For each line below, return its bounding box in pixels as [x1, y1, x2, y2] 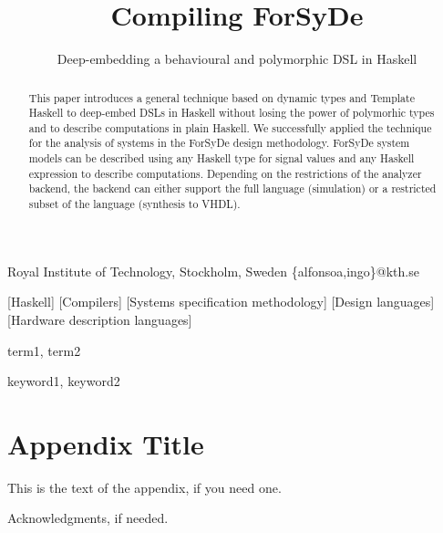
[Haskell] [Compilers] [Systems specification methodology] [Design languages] [7, 292, 435, 311]
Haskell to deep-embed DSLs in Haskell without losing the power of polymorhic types [28, 105, 435, 120]
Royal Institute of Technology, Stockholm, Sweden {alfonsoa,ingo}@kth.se [7, 261, 419, 280]
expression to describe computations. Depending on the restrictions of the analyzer [28, 165, 422, 181]
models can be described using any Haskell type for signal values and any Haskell [28, 151, 415, 166]
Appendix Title [7, 424, 204, 462]
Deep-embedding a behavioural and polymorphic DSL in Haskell [57, 49, 417, 68]
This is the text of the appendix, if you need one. [7, 477, 282, 496]
